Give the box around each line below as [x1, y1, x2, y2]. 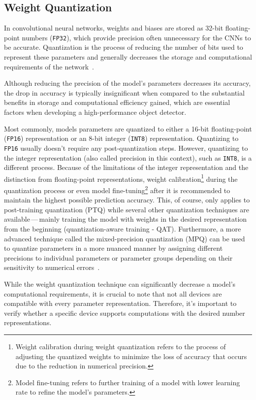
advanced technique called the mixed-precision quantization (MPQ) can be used [4, 233, 245, 243]
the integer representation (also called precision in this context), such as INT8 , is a [4, 152, 252, 163]
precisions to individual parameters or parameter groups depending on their [4, 252, 233, 263]
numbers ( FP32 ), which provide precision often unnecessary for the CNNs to [22, 32, 251, 42]
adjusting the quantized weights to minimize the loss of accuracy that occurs [15, 351, 247, 361]
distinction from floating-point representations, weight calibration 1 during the [4, 172, 238, 184]
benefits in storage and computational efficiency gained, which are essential [4, 97, 230, 107]
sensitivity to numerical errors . [4, 262, 100, 272]
